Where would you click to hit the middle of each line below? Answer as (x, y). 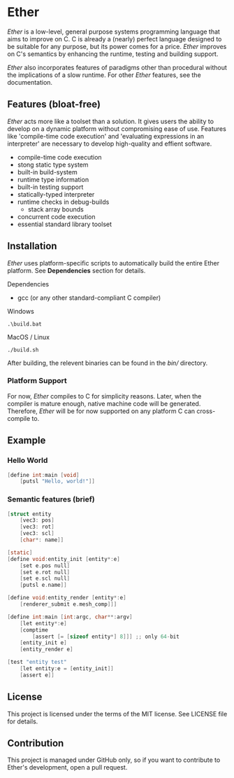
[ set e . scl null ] (45, 578)
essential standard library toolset (65, 224)
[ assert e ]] (37, 675)
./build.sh (23, 350)
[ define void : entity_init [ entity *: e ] (64, 559)
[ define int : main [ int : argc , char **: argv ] (70, 617)
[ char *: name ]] (42, 540)
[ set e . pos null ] (45, 565)
